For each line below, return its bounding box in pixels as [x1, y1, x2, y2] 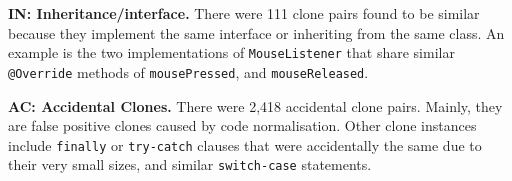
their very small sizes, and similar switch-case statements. [8, 154, 372, 175]
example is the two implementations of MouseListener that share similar [8, 42, 455, 63]
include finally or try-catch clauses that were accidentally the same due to [8, 134, 482, 155]
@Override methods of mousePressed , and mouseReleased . [8, 61, 369, 82]
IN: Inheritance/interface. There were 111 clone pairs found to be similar [8, 3, 480, 23]
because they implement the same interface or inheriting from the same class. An [8, 22, 505, 43]
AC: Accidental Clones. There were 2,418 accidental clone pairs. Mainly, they [8, 95, 503, 116]
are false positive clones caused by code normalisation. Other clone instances [8, 115, 477, 136]
